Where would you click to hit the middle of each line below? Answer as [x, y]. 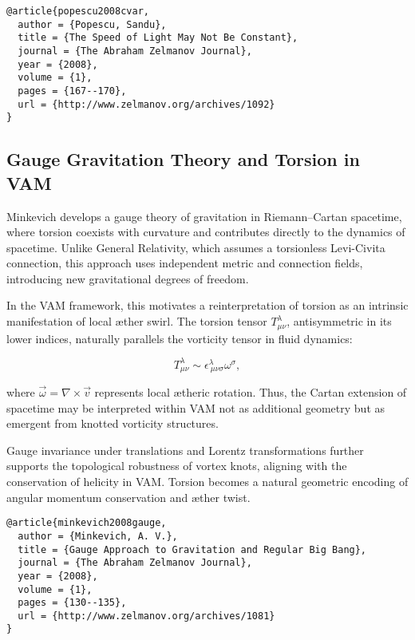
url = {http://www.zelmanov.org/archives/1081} [146, 616]
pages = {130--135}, [72, 603]
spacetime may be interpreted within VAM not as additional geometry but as [196, 407]
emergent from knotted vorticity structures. [113, 423]
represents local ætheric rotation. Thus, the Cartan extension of [251, 392]
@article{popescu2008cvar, [78, 11]
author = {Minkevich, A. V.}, [98, 536]
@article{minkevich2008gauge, [87, 523]
